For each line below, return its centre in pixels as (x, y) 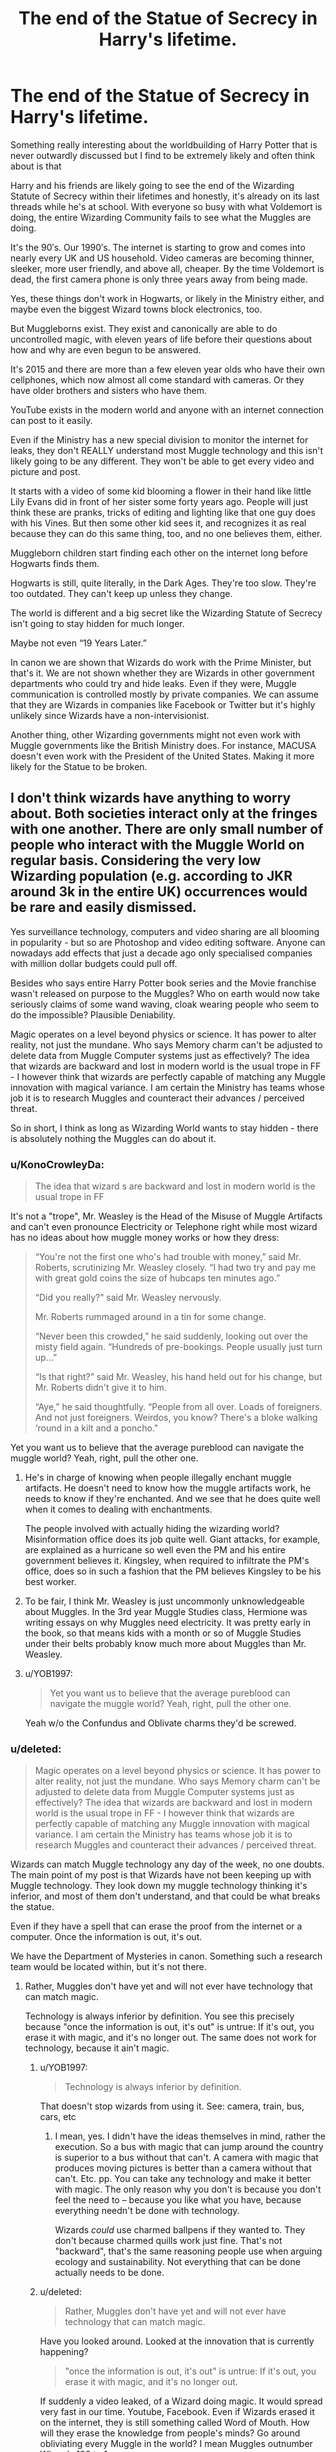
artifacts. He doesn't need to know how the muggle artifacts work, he (168, 1488)
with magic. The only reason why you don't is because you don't (188, 2189)
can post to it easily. (51, 420)
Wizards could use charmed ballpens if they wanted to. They (180, 2230)
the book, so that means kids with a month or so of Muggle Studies (163, 1633)
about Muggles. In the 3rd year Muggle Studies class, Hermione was (166, 1612)
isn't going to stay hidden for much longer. (97, 623)
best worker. (50, 1582)
